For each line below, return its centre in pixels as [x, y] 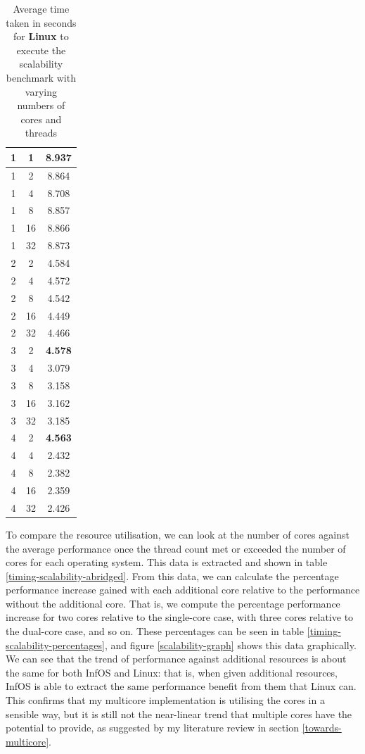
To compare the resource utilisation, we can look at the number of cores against [178, 534]
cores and [41, 119]
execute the [41, 50]
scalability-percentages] [55, 645]
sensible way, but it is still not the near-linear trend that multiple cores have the [179, 714]
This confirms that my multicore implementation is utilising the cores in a [165, 700]
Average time [41, 8]
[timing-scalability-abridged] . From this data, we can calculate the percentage [172, 576]
